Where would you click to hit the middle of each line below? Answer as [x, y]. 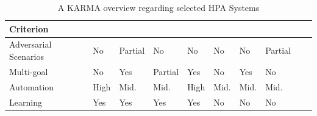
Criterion [29, 28]
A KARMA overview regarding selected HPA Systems [158, 7]
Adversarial [30, 44]
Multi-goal [29, 71]
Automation [32, 86]
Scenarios [27, 56]
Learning [26, 102]
